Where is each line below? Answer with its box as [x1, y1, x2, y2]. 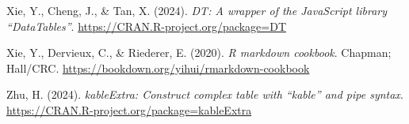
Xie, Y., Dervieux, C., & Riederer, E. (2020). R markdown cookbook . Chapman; [6, 44, 392, 61]
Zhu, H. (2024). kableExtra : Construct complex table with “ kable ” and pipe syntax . [6, 86, 403, 103]
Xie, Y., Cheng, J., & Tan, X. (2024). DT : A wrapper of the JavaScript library [6, 2, 388, 18]
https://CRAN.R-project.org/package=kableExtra [6, 101, 252, 118]
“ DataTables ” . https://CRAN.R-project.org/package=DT [6, 17, 287, 34]
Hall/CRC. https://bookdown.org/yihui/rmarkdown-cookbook [6, 59, 310, 76]
